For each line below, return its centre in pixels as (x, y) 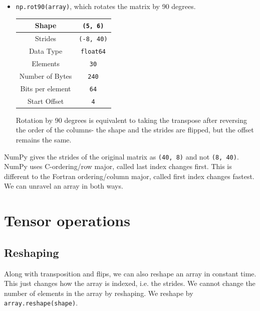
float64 (93, 51)
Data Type (46, 51)
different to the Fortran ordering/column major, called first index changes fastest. (129, 176)
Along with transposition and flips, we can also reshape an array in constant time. (130, 273)
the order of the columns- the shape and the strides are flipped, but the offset (135, 130)
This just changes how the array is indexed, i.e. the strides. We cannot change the (130, 283)
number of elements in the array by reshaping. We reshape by (99, 293)
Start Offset (46, 101)
